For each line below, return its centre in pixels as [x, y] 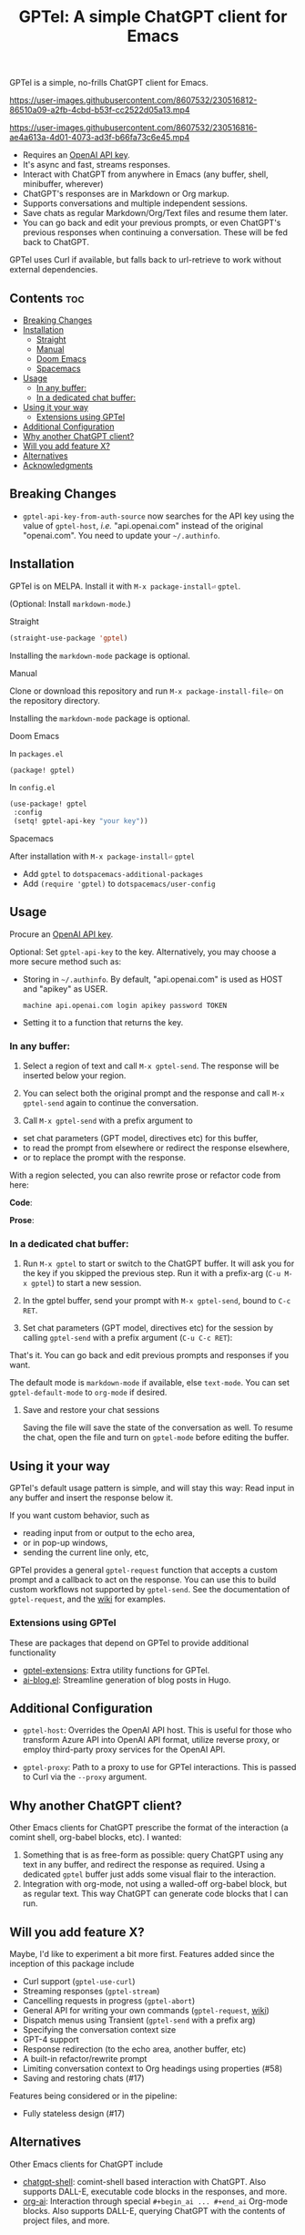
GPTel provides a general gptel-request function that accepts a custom [143, 1571]
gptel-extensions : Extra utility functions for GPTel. [116, 1670]
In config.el [33, 788]
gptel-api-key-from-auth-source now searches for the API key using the [158, 516]
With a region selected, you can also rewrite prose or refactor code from [145, 1175]
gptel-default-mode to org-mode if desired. [88, 1393]
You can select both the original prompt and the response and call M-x [153, 1093]
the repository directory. [55, 700]
